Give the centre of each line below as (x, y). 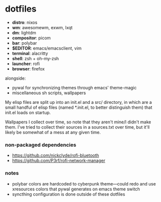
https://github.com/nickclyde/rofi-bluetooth (56, 155)
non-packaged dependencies (41, 145)
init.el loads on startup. (28, 112)
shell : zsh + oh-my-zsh (35, 58)
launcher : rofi (26, 64)
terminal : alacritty (30, 53)
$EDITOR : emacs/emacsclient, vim (47, 48)
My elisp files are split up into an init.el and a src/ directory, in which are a (78, 102)
